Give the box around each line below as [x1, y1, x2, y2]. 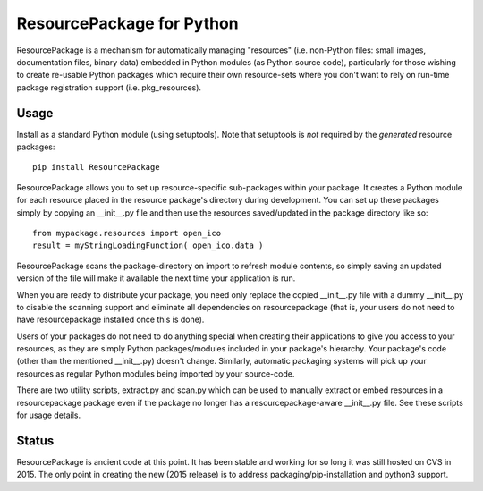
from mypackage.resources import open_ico [32, 228, 222, 238]
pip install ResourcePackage [32, 162, 160, 173]
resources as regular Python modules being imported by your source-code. [16, 368, 295, 379]
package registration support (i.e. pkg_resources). [16, 81, 201, 93]
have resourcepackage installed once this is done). [16, 314, 205, 326]
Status [16, 433, 55, 448]
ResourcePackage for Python [16, 13, 239, 33]
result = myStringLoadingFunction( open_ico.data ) [32, 241, 264, 250]
